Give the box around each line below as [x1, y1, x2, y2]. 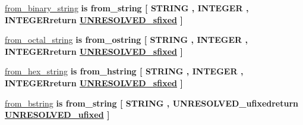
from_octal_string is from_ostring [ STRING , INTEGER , [5, 33, 248, 46]
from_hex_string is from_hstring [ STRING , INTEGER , [5, 65, 244, 77]
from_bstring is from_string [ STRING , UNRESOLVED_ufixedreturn [5, 96, 299, 109]
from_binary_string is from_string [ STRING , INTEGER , [5, 2, 249, 14]
